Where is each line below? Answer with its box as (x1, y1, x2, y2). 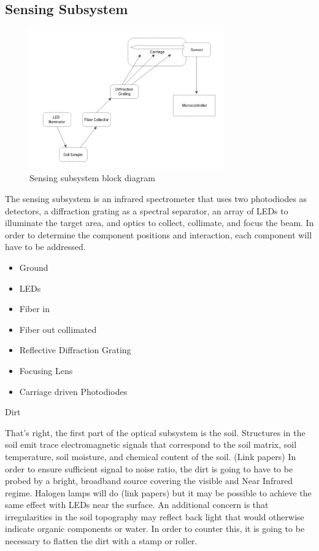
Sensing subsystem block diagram (29, 171, 155, 184)
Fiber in (19, 302, 50, 315)
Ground (19, 260, 48, 273)
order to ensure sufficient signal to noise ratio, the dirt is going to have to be (5, 462, 293, 475)
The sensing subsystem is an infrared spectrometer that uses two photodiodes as (5, 192, 307, 205)
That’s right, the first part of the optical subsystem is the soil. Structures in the (5, 426, 306, 439)
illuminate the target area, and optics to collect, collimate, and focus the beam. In (5, 216, 314, 229)
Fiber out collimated (19, 322, 97, 335)
